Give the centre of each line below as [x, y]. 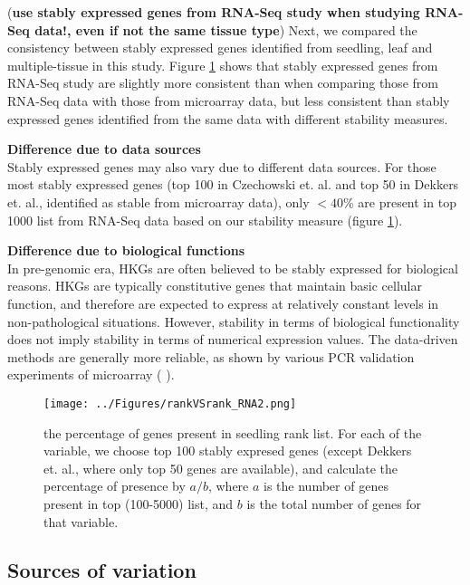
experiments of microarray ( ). [91, 374]
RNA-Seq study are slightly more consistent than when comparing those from [223, 83]
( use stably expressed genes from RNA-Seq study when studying [214, 12]
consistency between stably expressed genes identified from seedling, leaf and [220, 48]
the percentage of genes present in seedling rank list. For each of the [233, 432]
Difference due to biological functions [126, 250]
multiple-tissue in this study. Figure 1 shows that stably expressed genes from [223, 65]
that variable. [81, 521]
